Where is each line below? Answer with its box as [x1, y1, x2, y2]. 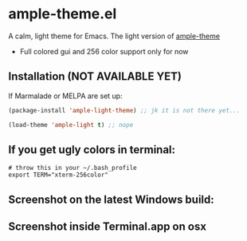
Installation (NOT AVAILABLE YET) [8, 69, 182, 84]
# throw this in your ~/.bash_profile [8, 164, 137, 172]
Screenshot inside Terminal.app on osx [8, 220, 207, 234]
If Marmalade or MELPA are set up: [8, 91, 123, 101]
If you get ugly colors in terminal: [8, 143, 176, 156]
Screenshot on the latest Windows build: [8, 192, 215, 206]
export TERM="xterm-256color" [8, 171, 109, 180]
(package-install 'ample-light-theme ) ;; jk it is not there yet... [8, 106, 241, 114]
